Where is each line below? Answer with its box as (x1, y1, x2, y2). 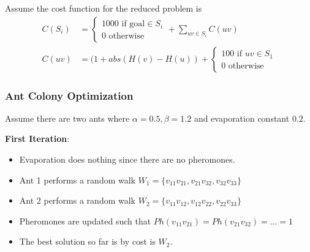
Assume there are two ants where (5, 111, 130, 124)
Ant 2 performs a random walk (19, 194, 135, 207)
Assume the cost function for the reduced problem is (5, 2, 202, 14)
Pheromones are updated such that (19, 214, 151, 227)
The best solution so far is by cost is (19, 235, 156, 248)
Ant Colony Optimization (5, 87, 134, 103)
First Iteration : (5, 132, 70, 145)
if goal (121, 20, 145, 29)
